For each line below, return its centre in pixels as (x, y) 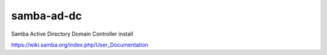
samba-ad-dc (46, 16)
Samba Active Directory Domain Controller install (72, 34)
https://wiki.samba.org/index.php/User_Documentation (80, 45)
